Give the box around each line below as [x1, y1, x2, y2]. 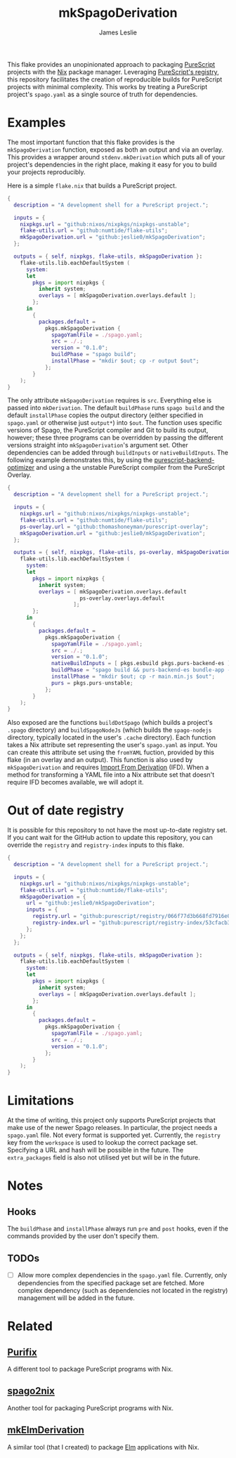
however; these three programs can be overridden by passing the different [7, 433, 223, 442]
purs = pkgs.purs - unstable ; [51, 679, 133, 686]
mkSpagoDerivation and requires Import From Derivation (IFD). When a [7, 763, 209, 772]
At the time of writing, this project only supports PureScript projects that [7, 1116, 216, 1124]
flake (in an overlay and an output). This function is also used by [7, 756, 193, 764]
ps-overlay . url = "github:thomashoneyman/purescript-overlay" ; [20, 523, 209, 530]
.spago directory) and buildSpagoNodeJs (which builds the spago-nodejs [7, 725, 212, 735]
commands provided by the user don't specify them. [7, 1232, 159, 1240]
